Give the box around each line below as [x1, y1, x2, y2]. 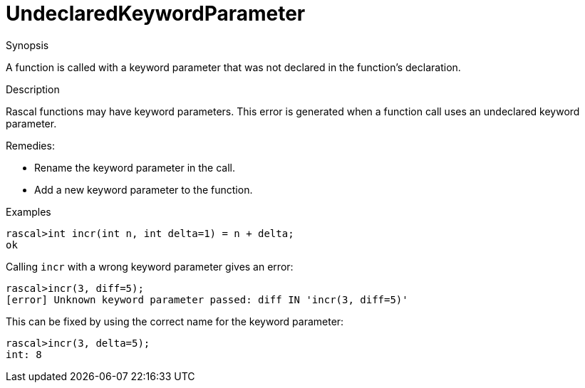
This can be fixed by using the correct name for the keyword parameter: [6, 315, 344, 327]
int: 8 [6, 348, 42, 360]
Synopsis [6, 38, 49, 51]
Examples [6, 205, 51, 218]
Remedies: [6, 139, 55, 152]
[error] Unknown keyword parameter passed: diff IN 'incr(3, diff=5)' [6, 293, 408, 305]
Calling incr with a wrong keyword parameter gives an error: [6, 260, 294, 273]
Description [6, 83, 60, 95]
